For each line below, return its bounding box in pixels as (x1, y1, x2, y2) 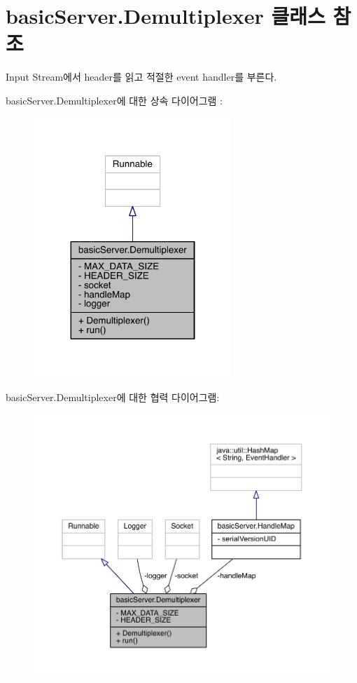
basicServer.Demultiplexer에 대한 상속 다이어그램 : (6, 93, 223, 107)
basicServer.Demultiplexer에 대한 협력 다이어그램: (6, 390, 220, 404)
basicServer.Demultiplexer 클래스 (6, 1, 325, 30)
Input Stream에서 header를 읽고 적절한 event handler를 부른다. (6, 69, 277, 84)
